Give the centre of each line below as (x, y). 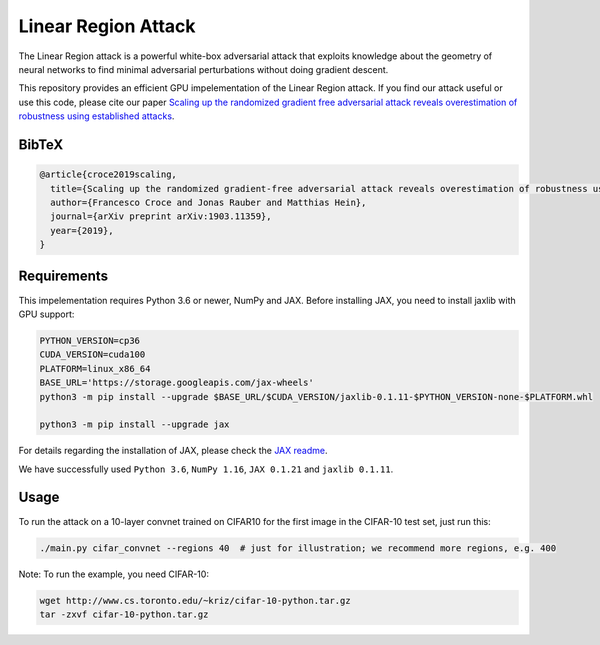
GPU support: (46, 314)
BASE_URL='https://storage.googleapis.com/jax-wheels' (176, 383)
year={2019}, (82, 230)
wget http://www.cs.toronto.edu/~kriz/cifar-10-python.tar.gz (195, 600)
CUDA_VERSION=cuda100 (92, 354)
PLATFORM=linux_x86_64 (95, 368)
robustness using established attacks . (96, 116)
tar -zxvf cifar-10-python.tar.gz (124, 614)
